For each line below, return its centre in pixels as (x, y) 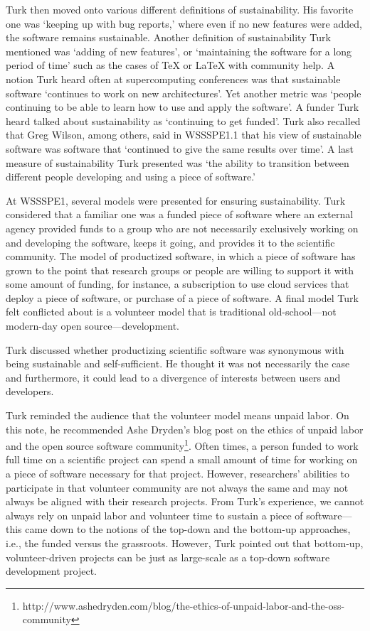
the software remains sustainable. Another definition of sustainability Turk (168, 37)
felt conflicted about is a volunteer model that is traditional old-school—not (171, 312)
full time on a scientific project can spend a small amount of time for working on (182, 459)
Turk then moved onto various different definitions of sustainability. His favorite (180, 9)
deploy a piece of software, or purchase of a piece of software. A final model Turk (182, 297)
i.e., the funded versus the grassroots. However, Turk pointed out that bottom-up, (185, 543)
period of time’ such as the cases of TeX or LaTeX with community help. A (170, 65)
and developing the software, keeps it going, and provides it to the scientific (170, 242)
